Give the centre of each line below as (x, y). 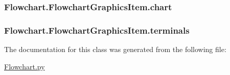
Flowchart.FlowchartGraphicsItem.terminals (97, 30)
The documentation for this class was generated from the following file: (115, 49)
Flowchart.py (25, 66)
